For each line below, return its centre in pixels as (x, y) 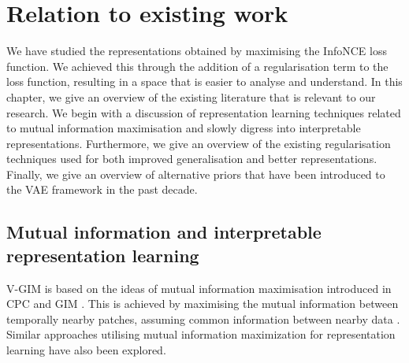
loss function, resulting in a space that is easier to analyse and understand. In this (204, 81)
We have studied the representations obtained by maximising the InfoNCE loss (197, 51)
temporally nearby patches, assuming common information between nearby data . (203, 319)
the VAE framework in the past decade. (102, 189)
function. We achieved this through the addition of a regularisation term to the (197, 66)
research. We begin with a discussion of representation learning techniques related (204, 112)
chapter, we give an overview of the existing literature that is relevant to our (191, 96)
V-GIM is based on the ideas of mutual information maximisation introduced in (199, 288)
